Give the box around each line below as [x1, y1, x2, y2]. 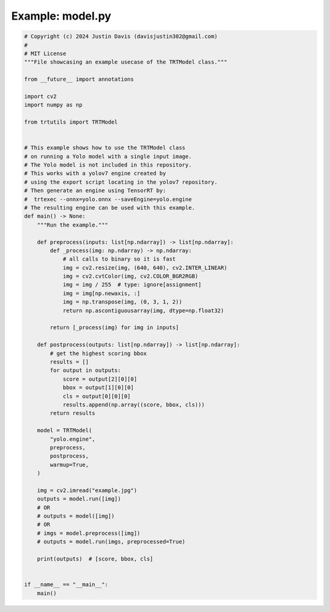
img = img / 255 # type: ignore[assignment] [62, 282, 202, 288]
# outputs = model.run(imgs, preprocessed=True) [37, 539, 186, 545]
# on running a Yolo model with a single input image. [24, 153, 192, 160]
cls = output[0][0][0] [62, 392, 131, 400]
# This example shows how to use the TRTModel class [24, 144, 186, 151]
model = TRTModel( [37, 427, 92, 434]
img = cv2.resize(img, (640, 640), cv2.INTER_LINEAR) [62, 264, 227, 271]
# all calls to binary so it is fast [62, 256, 176, 263]
